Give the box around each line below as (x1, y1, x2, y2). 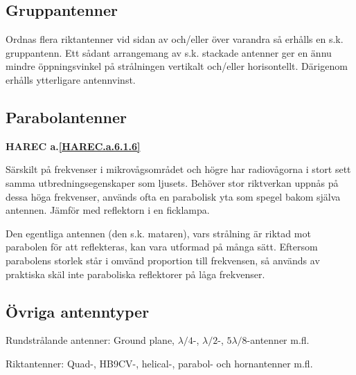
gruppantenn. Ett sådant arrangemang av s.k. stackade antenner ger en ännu (6, 45, 332, 60)
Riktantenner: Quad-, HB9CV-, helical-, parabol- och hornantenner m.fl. (6, 356, 313, 370)
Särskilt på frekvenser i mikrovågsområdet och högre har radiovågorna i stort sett (6, 162, 351, 176)
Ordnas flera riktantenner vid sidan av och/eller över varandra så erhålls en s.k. (6, 32, 344, 46)
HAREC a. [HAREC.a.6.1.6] (6, 138, 141, 153)
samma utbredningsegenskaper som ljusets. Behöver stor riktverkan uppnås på (6, 175, 339, 190)
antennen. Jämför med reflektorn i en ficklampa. (6, 203, 210, 217)
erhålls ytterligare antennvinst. (6, 72, 136, 86)
